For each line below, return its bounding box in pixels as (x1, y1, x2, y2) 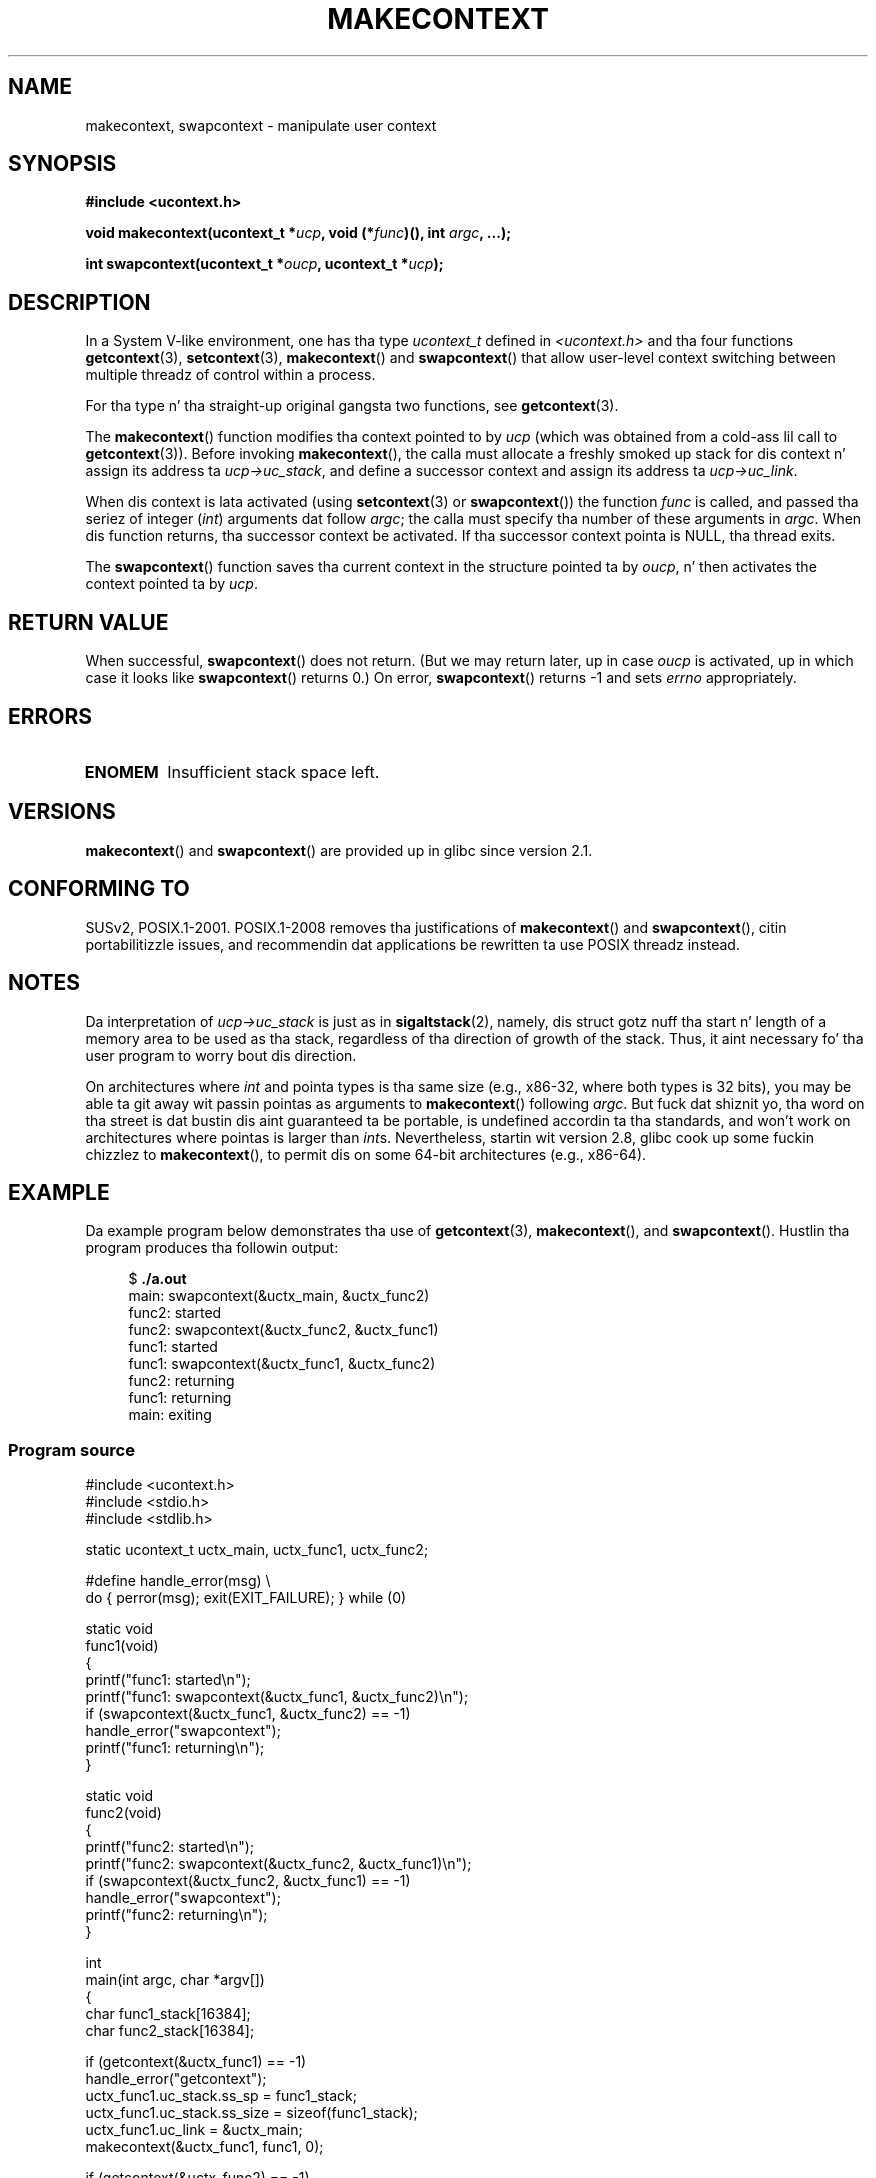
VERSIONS (8, 799, 116, 825)
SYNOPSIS (8, 151, 117, 177)
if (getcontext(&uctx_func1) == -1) (85, 2053, 307, 2071)
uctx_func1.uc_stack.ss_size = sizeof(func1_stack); (85, 2104, 418, 2122)
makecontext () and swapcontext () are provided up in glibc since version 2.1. (85, 841, 593, 859)
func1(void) (85, 1637, 159, 1655)
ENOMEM (84, 761, 159, 782)
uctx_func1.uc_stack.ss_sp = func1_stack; (85, 2087, 357, 2105)
